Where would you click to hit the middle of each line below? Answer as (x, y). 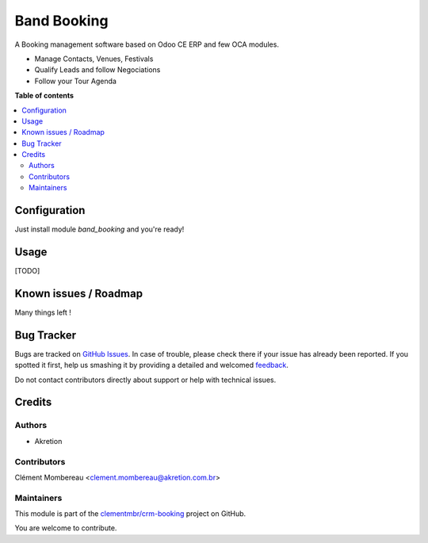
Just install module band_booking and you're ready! (99, 229)
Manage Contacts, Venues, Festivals (94, 59)
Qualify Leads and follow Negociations (97, 70)
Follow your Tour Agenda (75, 81)
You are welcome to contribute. (66, 528)
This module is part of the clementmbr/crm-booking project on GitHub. (130, 514)
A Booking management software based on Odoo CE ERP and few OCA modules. (147, 44)
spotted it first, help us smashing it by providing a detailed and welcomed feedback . (152, 365)
